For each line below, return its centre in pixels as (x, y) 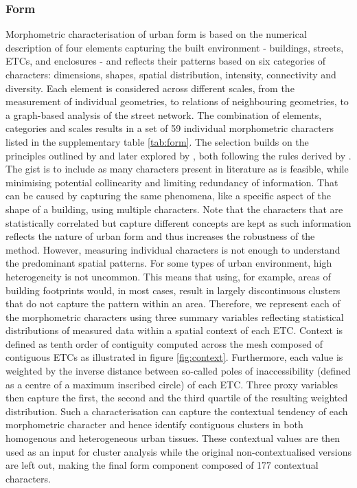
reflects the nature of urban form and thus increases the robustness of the (160, 236)
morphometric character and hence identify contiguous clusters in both (154, 424)
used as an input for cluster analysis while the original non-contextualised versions (179, 451)
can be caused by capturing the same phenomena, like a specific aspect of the (168, 196)
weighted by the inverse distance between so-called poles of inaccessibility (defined (178, 371)
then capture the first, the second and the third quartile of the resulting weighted (177, 398)
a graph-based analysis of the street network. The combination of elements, (164, 114)
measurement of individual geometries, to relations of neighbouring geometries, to (177, 101)
